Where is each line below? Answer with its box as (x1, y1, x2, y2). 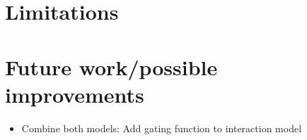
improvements (5, 79, 144, 108)
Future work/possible (5, 52, 218, 81)
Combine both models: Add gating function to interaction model (21, 120, 302, 135)
